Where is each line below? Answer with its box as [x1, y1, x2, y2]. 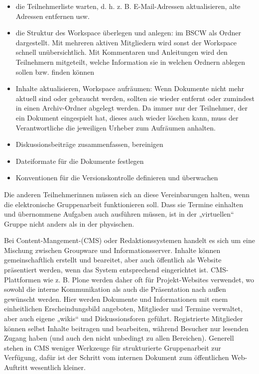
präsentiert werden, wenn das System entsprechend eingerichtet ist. [4, 264, 209, 275]
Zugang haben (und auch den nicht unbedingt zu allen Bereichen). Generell [4, 333, 234, 343]
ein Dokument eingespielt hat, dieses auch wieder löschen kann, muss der [15, 112, 239, 123]
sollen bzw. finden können [15, 66, 95, 77]
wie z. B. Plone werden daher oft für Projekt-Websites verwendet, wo [43, 274, 255, 284]
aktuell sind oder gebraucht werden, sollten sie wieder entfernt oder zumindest [15, 93, 255, 103]
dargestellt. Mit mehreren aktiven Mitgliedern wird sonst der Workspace [15, 37, 237, 47]
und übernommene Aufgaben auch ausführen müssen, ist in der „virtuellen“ [4, 209, 234, 219]
